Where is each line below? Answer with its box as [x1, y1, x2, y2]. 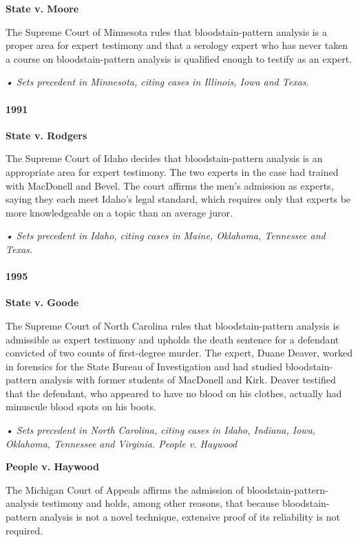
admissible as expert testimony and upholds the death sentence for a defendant [6, 332, 339, 346]
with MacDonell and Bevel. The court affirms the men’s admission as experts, [6, 178, 334, 192]
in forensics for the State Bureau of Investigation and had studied [6, 359, 282, 373]
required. [6, 523, 43, 537]
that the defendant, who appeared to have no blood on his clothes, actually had [6, 385, 342, 400]
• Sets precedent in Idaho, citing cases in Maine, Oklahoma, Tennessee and [6, 228, 326, 243]
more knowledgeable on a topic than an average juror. [6, 205, 233, 219]
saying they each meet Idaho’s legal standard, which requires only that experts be [6, 192, 351, 206]
